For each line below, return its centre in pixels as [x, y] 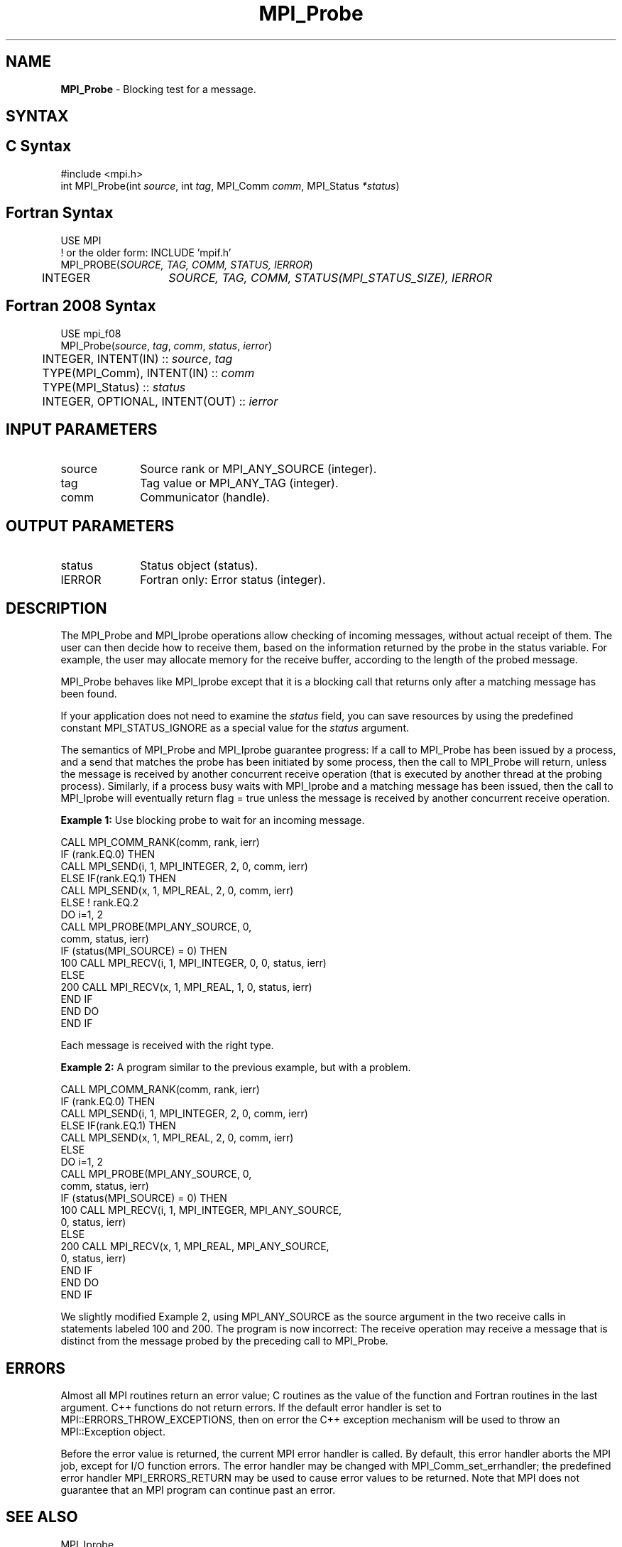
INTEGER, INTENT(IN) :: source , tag [137, 358]
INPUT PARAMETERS [82, 429]
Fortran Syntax [60, 213]
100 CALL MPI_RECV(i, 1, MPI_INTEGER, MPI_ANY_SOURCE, [201, 1210]
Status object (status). [199, 566]
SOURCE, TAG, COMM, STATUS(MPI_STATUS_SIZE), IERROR [331, 277]
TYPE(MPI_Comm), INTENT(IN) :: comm [148, 373]
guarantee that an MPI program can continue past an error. [198, 1489]
